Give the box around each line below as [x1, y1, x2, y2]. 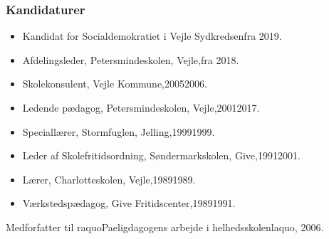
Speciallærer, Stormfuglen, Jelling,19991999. [22, 124, 215, 139]
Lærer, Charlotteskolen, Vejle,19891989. [22, 171, 196, 186]
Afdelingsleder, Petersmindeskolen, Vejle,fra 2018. [22, 52, 239, 67]
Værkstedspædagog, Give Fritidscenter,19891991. [22, 196, 236, 211]
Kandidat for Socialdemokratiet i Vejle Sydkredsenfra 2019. [22, 28, 282, 43]
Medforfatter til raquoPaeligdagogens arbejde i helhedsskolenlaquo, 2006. [6, 219, 324, 234]
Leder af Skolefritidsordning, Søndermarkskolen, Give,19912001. [22, 148, 301, 163]
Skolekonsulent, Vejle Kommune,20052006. [22, 76, 207, 91]
